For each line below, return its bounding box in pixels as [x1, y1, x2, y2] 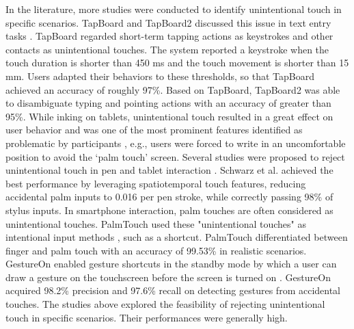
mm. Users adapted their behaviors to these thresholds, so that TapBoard [5, 68, 315, 83]
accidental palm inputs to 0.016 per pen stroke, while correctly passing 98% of [5, 189, 333, 204]
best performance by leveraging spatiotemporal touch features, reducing [5, 176, 306, 190]
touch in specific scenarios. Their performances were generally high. [5, 310, 288, 324]
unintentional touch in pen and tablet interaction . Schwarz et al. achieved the [5, 163, 333, 177]
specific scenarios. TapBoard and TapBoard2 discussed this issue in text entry [5, 15, 331, 29]
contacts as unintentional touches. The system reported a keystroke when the [5, 42, 329, 56]
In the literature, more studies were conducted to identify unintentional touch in [5, 2, 342, 16]
